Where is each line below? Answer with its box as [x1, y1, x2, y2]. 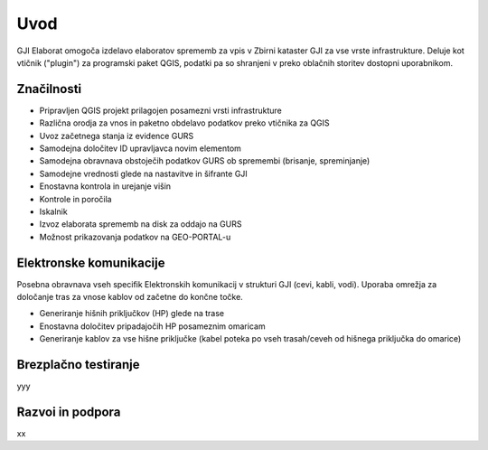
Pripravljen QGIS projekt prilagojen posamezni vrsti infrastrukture [39, 105, 282, 116]
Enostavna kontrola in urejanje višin [39, 181, 172, 192]
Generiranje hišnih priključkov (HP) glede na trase [39, 308, 225, 319]
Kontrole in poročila [39, 193, 112, 204]
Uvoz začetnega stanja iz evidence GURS [39, 130, 194, 141]
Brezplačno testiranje [16, 357, 140, 372]
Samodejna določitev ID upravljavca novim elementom [39, 143, 241, 154]
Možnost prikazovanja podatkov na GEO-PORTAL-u [39, 231, 231, 242]
